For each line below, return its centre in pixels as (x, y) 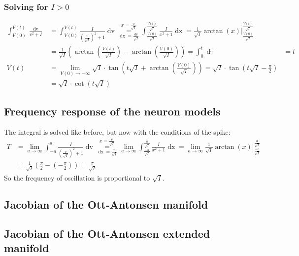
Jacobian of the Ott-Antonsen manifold (106, 204)
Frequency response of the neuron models (112, 111)
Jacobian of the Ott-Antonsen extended (107, 233)
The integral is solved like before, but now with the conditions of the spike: (117, 131)
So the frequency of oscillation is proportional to (77, 178)
